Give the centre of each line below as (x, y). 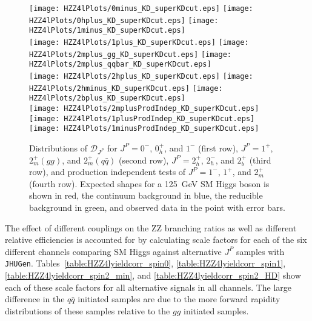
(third (260, 160)
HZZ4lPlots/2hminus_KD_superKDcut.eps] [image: (126, 88)
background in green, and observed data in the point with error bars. (157, 207)
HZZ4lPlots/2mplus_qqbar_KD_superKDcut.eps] (120, 65)
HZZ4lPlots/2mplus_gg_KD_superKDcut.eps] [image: (130, 54)
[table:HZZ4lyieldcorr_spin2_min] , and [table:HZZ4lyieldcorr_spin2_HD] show (153, 275)
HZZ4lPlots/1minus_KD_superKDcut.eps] (107, 31)
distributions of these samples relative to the (88, 310)
